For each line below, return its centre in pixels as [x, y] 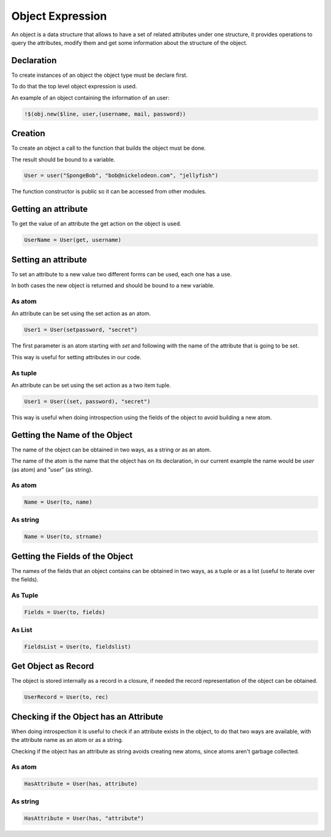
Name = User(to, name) [58, 502]
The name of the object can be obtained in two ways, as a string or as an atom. [111, 450]
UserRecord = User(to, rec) [66, 697]
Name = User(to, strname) [63, 537]
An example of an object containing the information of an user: [90, 98]
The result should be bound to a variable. [63, 159]
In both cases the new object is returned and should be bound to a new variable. [113, 286]
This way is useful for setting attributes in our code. [76, 357]
